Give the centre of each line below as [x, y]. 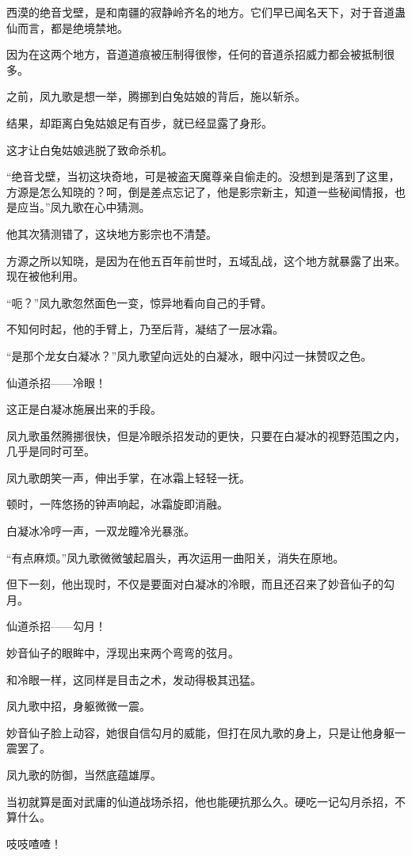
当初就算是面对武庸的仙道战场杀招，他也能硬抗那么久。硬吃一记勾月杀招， [200, 801]
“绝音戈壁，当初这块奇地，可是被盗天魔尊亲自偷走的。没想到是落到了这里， [203, 176]
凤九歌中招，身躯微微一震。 [78, 706]
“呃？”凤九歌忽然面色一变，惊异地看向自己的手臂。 [139, 302]
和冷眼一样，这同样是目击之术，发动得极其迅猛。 [134, 679]
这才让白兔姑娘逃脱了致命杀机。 [90, 149]
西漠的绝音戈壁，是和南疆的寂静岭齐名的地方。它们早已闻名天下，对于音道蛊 [206, 12]
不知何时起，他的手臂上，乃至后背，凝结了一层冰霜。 [145, 329]
